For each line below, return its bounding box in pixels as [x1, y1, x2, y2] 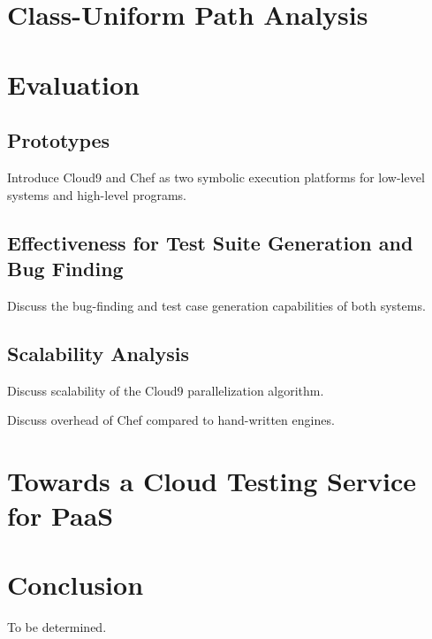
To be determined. [7, 618, 107, 636]
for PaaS [7, 497, 114, 534]
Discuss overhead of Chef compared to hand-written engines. [7, 411, 335, 429]
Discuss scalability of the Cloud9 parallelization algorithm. [7, 381, 324, 399]
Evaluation [7, 65, 140, 102]
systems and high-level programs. [7, 185, 186, 204]
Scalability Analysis [7, 339, 189, 366]
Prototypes [7, 127, 110, 154]
